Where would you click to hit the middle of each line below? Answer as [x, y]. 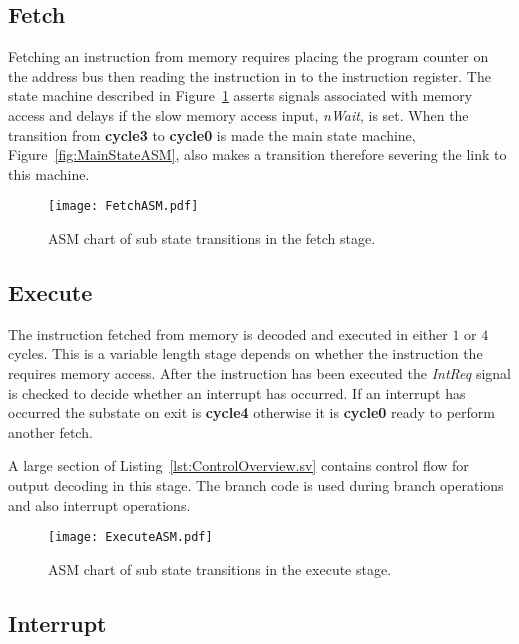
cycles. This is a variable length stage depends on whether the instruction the [245, 353]
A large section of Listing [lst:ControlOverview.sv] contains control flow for [238, 465]
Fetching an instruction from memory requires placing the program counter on [248, 56]
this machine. [49, 173]
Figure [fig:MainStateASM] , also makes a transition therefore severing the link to [257, 154]
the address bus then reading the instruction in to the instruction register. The [249, 75]
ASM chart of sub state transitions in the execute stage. [220, 568]
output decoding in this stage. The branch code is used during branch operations [256, 484]
